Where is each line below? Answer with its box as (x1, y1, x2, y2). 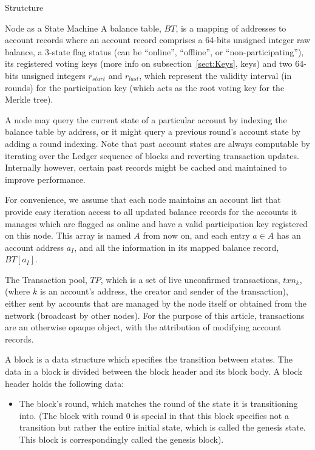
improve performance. (5, 172, 86, 185)
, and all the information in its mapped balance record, (74, 240, 279, 253)
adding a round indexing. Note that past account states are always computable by (5, 137, 310, 149)
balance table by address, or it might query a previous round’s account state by (5, 125, 301, 138)
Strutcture (5, 1, 44, 13)
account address (5, 240, 64, 253)
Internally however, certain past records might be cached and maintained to (5, 161, 287, 174)
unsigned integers (21, 69, 86, 81)
